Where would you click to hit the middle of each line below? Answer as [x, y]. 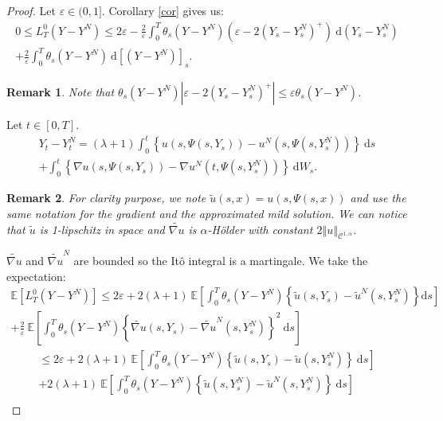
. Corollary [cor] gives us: [163, 10]
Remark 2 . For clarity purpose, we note [106, 198]
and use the [378, 198]
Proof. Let [31, 10]
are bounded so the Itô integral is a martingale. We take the [221, 261]
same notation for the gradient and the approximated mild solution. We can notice [207, 213]
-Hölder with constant [260, 229]
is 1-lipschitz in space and [102, 229]
